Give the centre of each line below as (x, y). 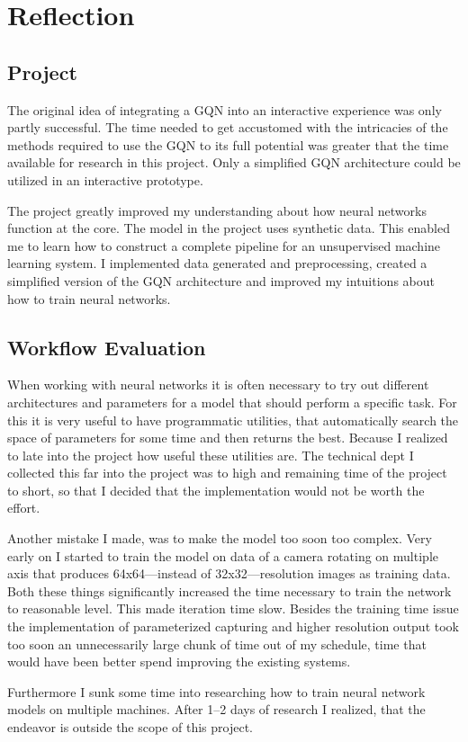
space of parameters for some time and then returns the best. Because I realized (228, 438)
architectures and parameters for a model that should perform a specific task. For (232, 402)
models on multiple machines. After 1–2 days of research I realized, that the (216, 709)
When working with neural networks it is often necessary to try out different (218, 384)
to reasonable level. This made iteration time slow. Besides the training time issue (233, 608)
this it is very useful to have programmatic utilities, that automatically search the (233, 420)
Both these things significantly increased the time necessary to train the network (229, 590)
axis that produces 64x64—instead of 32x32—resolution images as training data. (229, 573)
